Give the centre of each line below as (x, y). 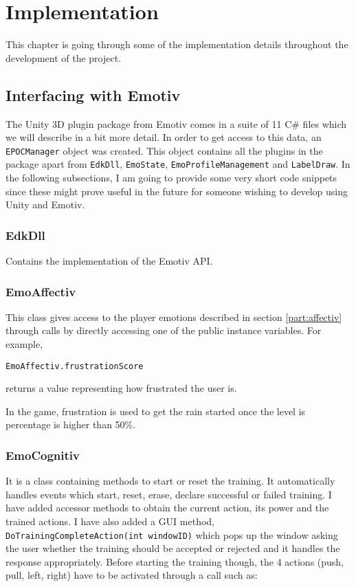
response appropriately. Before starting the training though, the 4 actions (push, (175, 561)
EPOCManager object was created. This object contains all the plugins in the (164, 150)
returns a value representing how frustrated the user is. (121, 388)
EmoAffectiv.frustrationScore (75, 366)
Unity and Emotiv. (45, 204)
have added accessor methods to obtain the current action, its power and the (167, 508)
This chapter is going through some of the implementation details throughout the (177, 44)
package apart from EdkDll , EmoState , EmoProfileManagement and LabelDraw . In (178, 164)
